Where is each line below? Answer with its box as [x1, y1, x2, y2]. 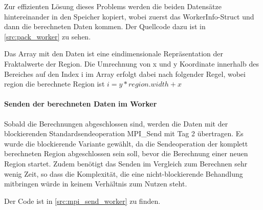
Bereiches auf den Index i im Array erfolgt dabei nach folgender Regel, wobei [4, 68, 246, 79]
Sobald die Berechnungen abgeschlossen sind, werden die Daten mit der [4, 118, 228, 129]
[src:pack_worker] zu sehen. [4, 31, 91, 41]
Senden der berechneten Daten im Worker [4, 98, 157, 109]
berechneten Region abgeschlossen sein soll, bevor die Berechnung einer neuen [4, 148, 248, 159]
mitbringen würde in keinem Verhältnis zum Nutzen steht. [4, 178, 187, 189]
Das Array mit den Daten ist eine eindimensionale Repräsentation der [4, 48, 224, 59]
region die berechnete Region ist [4, 78, 105, 89]
